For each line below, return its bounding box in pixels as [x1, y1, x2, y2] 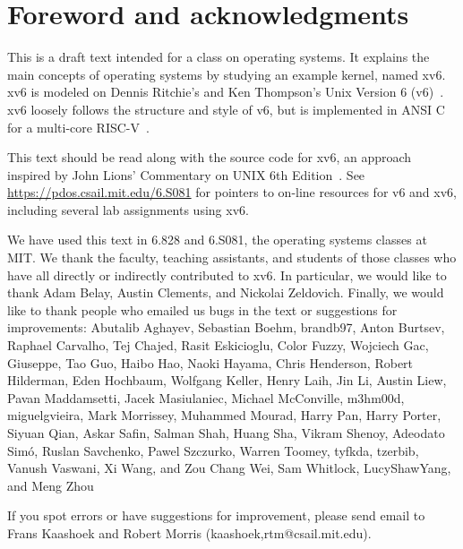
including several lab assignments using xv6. [7, 200, 249, 219]
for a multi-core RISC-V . [7, 117, 150, 136]
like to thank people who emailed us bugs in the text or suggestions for [7, 300, 398, 319]
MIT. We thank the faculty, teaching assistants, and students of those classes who [7, 248, 457, 267]
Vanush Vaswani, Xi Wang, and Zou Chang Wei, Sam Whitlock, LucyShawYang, [7, 459, 451, 477]
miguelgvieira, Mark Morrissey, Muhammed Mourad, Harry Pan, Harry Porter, [7, 406, 442, 425]
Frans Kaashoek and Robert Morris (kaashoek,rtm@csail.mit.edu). [7, 523, 372, 542]
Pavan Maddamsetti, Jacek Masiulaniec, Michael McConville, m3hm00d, [7, 388, 405, 407]
